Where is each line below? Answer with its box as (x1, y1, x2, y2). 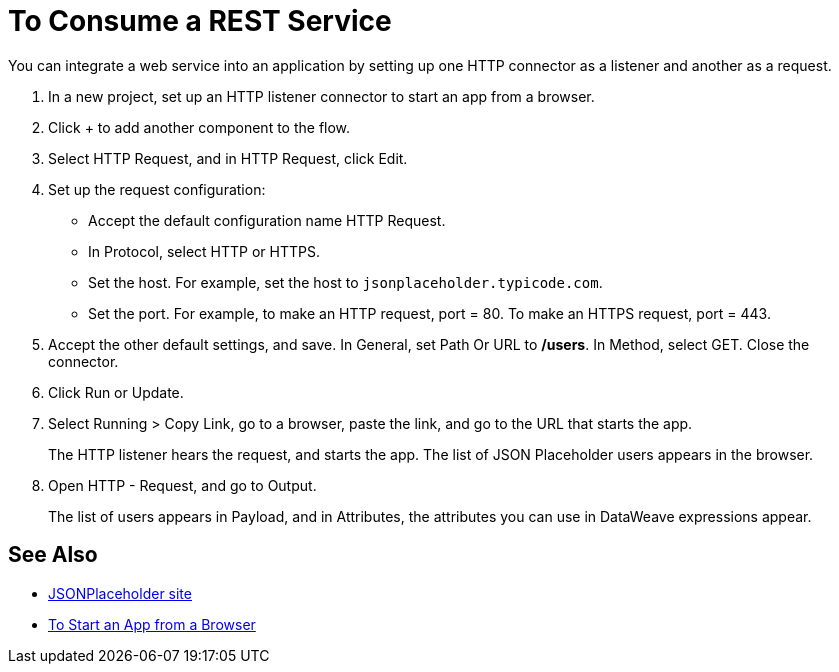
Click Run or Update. (48, 383, 184, 401)
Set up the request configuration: (48, 180, 266, 198)
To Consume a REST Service (8, 4, 392, 38)
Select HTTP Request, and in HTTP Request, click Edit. (48, 149, 408, 167)
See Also (8, 542, 98, 568)
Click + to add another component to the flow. (48, 118, 351, 136)
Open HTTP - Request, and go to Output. (48, 476, 317, 494)
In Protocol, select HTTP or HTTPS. (88, 242, 320, 260)
